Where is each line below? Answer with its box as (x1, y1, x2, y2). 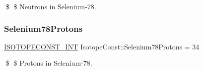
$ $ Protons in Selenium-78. (5, 58, 92, 68)
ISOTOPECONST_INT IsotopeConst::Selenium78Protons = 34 (4, 41, 200, 51)
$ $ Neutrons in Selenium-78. (5, 1, 96, 11)
